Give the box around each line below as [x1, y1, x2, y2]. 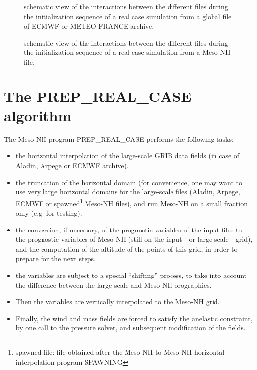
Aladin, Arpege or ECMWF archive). [15, 160, 128, 171]
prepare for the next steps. [15, 253, 96, 264]
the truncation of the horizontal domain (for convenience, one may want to [15, 177, 243, 187]
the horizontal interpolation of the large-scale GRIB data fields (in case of [15, 150, 240, 161]
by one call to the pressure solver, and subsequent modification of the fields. [15, 323, 246, 333]
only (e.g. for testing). [15, 208, 82, 218]
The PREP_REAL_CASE [4, 86, 192, 106]
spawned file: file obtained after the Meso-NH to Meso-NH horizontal [15, 347, 225, 357]
